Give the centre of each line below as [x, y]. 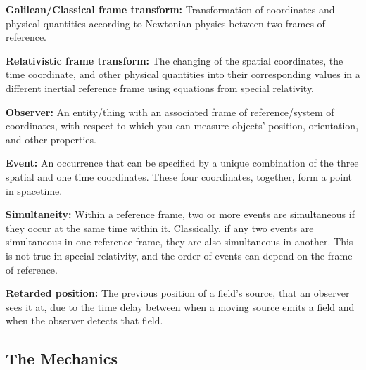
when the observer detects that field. [84, 320]
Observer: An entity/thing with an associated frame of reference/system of [170, 111]
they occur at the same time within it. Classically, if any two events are [160, 228]
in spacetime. [34, 190]
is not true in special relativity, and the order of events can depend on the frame [179, 255]
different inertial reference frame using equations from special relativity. [160, 88]
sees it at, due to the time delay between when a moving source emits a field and [180, 306]
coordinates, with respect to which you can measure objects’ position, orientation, [182, 126]
